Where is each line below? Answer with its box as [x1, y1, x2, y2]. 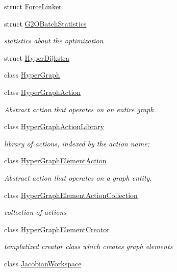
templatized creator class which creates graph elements [4, 241, 173, 252]
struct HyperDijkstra [4, 52, 70, 63]
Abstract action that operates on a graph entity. [4, 172, 152, 183]
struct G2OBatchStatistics [4, 18, 87, 29]
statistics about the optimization [4, 35, 104, 46]
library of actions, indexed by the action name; [4, 138, 149, 149]
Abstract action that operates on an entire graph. [4, 104, 156, 114]
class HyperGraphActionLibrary [4, 121, 104, 132]
